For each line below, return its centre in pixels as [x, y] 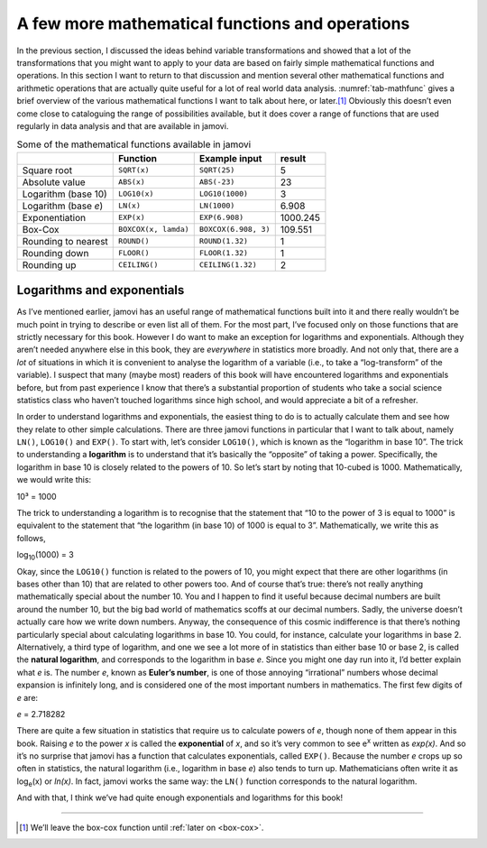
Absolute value [54, 182]
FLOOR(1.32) [223, 253]
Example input [230, 158]
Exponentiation [54, 217]
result [293, 158]
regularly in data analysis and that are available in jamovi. [123, 125]
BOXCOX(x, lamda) [154, 230]
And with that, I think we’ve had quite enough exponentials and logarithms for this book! [179, 797]
